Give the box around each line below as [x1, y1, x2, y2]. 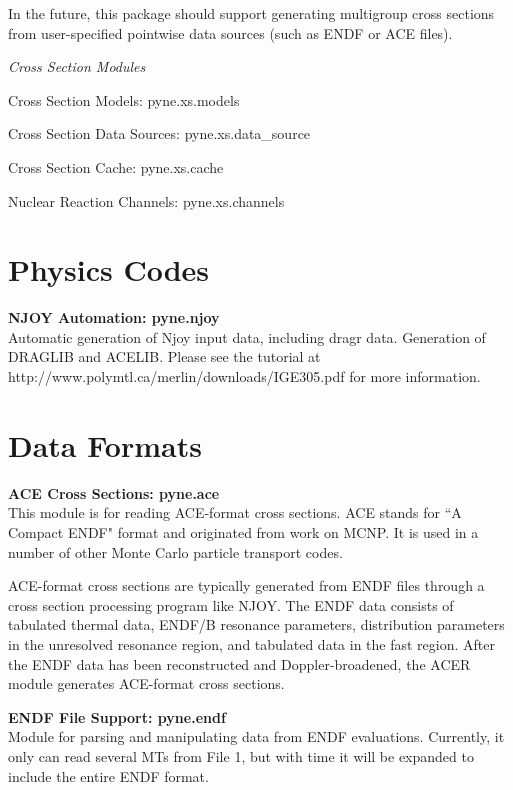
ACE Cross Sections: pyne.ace [8, 482, 220, 503]
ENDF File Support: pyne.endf [8, 706, 226, 727]
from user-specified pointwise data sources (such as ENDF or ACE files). [8, 22, 453, 43]
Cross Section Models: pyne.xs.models [8, 89, 240, 110]
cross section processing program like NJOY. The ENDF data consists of [8, 594, 454, 615]
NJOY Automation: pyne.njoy [8, 307, 220, 328]
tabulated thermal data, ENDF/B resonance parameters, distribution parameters [8, 614, 505, 635]
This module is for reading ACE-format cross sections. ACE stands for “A [8, 502, 462, 523]
